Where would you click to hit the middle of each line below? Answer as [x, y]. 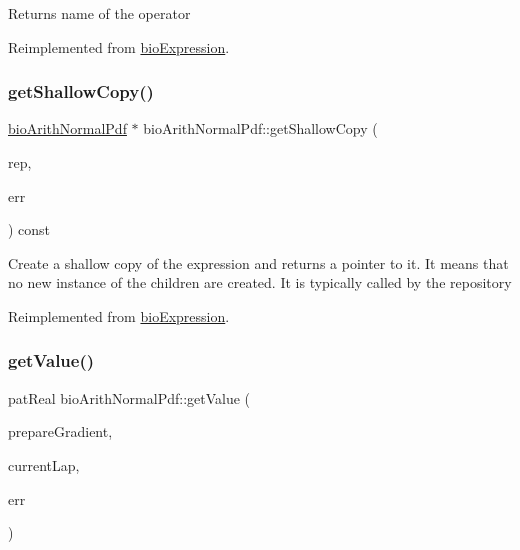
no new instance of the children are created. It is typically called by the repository [260, 282]
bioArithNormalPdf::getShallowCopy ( [260, 128]
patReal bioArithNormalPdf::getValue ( [129, 397]
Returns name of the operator [99, 13]
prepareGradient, [60, 431]
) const [29, 229]
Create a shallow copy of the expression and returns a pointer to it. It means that [258, 262]
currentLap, [44, 464]
